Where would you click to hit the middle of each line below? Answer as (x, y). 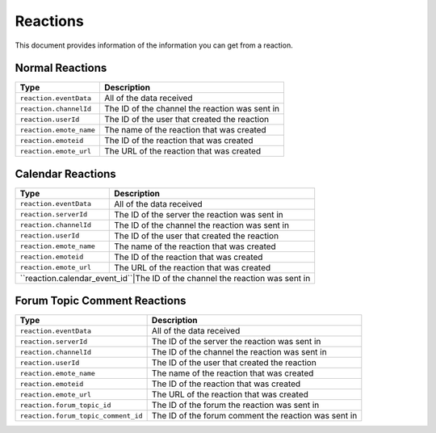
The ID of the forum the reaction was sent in (235, 406)
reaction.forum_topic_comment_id (81, 416)
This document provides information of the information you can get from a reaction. (154, 45)
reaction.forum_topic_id (65, 405)
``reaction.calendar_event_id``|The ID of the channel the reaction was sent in (165, 278)
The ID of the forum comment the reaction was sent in (254, 416)
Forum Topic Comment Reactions (101, 301)
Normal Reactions (61, 68)
